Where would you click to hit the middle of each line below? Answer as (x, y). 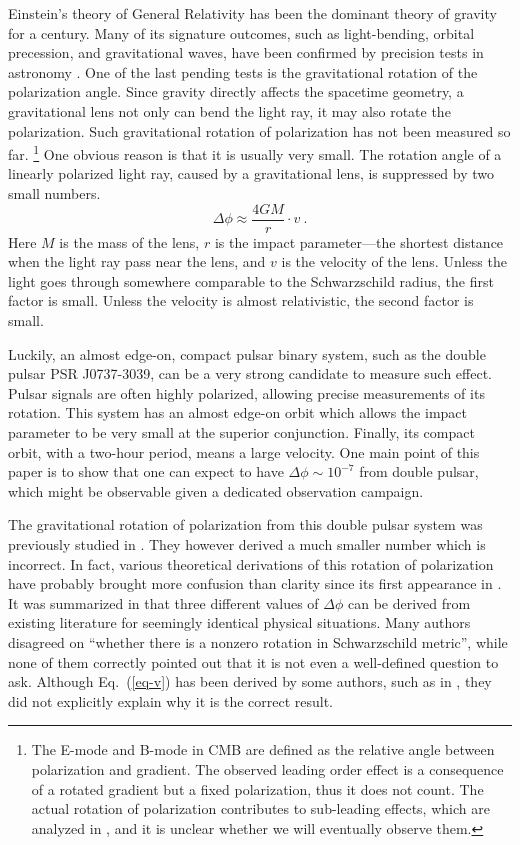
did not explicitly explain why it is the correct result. (171, 700)
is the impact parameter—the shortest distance (359, 241)
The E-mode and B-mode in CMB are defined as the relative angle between (263, 749)
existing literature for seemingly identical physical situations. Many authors (239, 622)
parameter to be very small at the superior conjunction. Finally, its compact (241, 432)
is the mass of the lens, (129, 241)
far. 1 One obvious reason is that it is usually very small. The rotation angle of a (255, 152)
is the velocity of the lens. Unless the (394, 261)
